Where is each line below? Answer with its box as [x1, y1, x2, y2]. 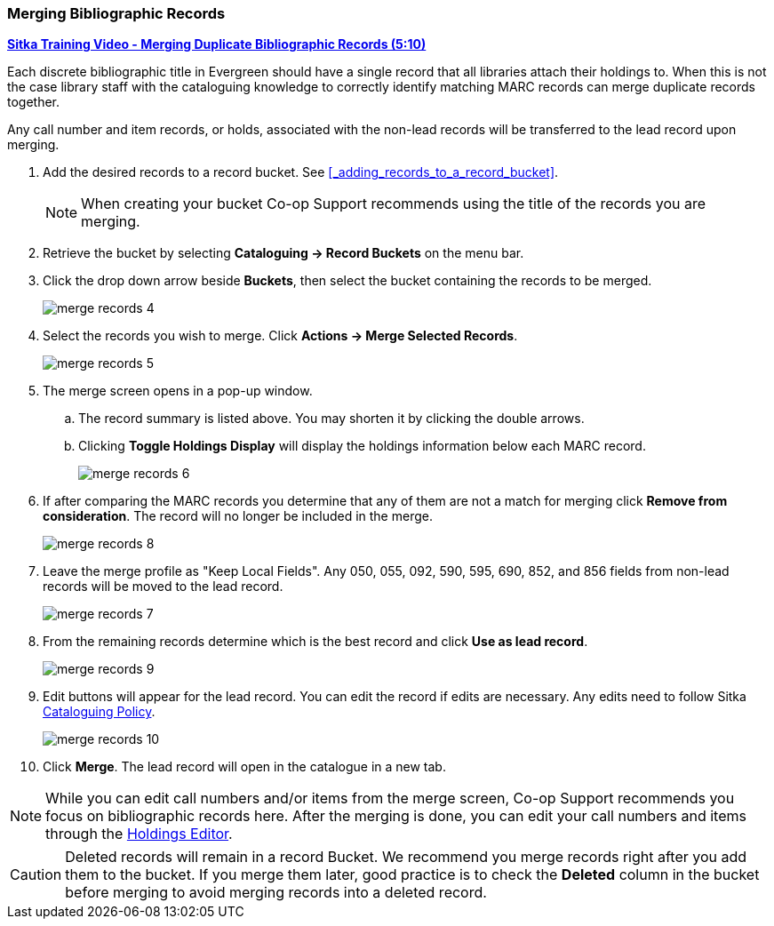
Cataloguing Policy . [43, 704, 156, 720]
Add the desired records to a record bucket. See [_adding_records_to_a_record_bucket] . [43, 164, 559, 180]
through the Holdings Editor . [45, 825, 233, 843]
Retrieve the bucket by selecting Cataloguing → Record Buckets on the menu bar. [43, 245, 524, 261]
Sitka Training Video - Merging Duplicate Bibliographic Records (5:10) [7, 36, 427, 52]
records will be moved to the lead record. [43, 579, 283, 595]
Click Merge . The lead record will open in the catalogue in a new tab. [43, 759, 446, 775]
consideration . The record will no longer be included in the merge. [43, 508, 433, 524]
